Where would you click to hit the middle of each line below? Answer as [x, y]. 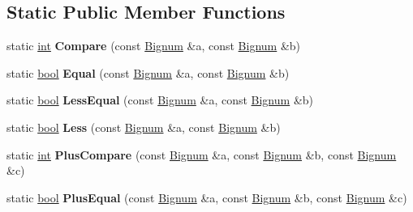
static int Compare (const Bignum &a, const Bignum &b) [154, 46]
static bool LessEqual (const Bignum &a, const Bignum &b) [160, 100]
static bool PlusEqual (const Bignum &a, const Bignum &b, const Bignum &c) [207, 197]
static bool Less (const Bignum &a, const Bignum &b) [144, 127]
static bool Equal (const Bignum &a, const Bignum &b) [148, 72]
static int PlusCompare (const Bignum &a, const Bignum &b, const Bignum [202, 154]
